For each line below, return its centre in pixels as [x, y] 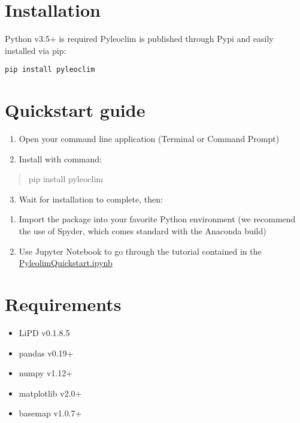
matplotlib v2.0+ [50, 393]
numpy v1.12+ [46, 373]
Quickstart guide [75, 110]
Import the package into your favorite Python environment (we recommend [157, 219]
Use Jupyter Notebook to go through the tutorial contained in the [140, 251]
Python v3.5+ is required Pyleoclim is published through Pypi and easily [139, 39]
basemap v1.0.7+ [50, 413]
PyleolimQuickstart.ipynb [66, 263]
